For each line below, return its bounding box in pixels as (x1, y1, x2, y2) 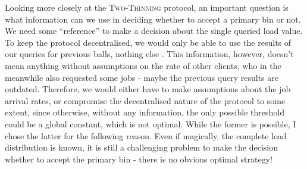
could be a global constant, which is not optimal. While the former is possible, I (5, 117, 296, 130)
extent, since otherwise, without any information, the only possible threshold (5, 106, 284, 118)
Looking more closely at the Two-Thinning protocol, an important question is (5, 1, 289, 13)
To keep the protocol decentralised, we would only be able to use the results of (5, 36, 292, 48)
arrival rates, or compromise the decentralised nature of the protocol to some (5, 94, 286, 107)
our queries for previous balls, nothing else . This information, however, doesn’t (5, 48, 294, 60)
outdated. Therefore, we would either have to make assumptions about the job (5, 83, 291, 95)
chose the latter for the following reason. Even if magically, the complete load (5, 129, 287, 142)
